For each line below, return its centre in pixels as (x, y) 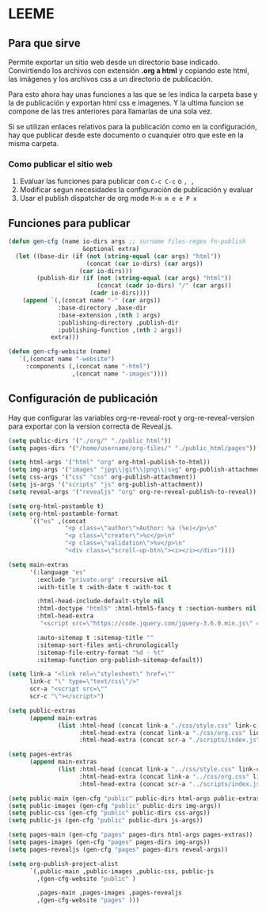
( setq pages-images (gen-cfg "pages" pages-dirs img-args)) (110, 842)
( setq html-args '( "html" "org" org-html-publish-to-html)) (110, 462)
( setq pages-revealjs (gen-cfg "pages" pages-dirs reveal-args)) (118, 849)
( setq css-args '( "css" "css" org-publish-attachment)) (102, 477)
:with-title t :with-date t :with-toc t (104, 587)
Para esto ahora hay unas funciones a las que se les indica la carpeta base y (133, 94)
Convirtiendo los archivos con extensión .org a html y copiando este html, (129, 71)
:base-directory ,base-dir (103, 308)
